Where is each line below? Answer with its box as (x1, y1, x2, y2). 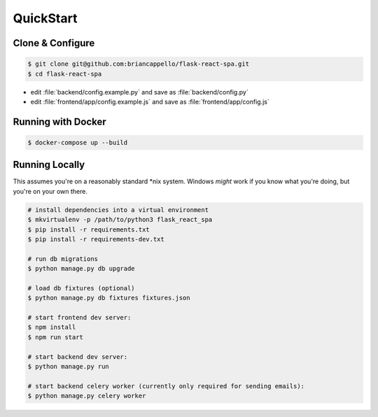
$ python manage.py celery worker (27, 392, 146, 400)
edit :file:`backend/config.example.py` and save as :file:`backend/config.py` (30, 87, 248, 96)
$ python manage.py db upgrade (27, 264, 136, 273)
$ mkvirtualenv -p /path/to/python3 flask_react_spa (27, 215, 213, 224)
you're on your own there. (13, 187, 87, 195)
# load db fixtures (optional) (27, 284, 136, 292)
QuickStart (13, 10, 78, 26)
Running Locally (13, 159, 85, 171)
